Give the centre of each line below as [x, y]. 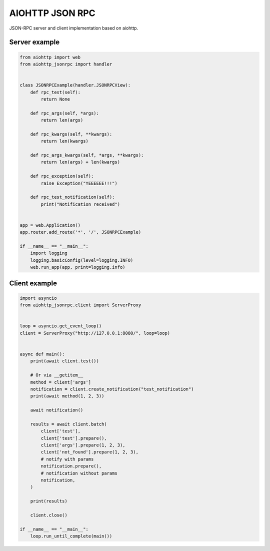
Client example [33, 283]
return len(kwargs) [64, 141]
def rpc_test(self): [55, 92]
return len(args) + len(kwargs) [80, 162]
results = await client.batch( [68, 424]
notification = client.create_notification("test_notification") [112, 389]
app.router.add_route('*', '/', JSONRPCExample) [80, 232]
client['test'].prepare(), [74, 438]
